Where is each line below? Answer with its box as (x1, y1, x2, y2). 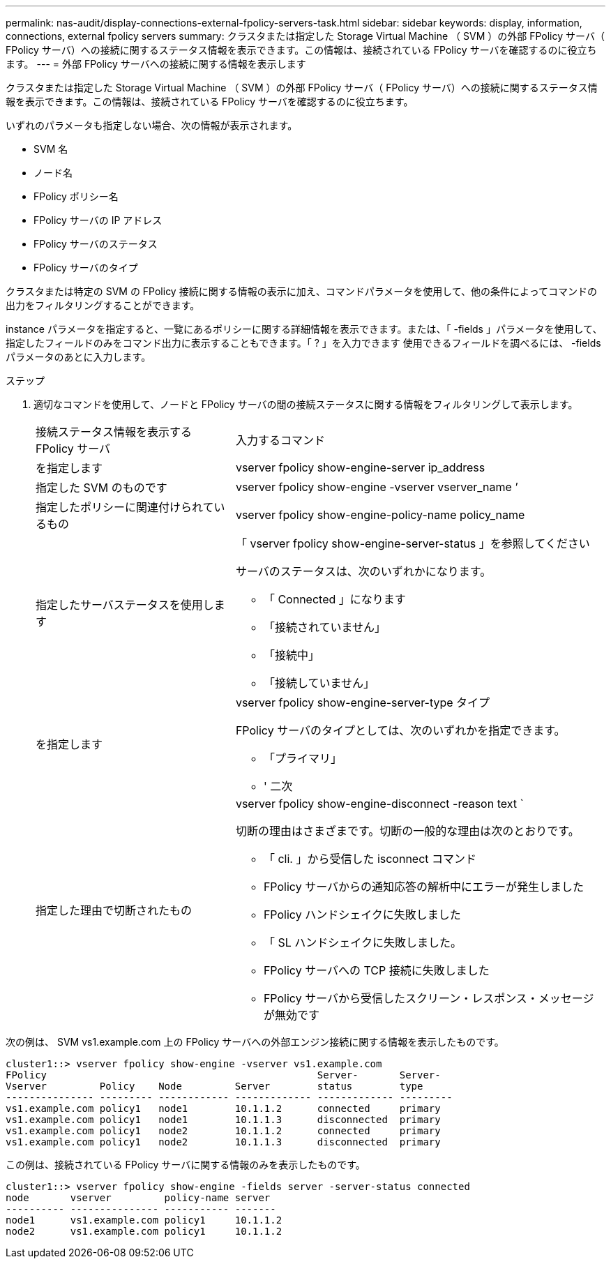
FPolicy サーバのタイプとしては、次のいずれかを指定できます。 (235, 723, 566, 737)
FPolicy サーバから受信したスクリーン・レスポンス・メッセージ (263, 991, 594, 1005)
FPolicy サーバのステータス (33, 238, 158, 250)
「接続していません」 (263, 676, 375, 690)
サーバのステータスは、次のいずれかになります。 (235, 564, 492, 578)
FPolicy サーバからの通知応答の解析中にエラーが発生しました (263, 880, 584, 894)
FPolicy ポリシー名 (33, 190, 119, 202)
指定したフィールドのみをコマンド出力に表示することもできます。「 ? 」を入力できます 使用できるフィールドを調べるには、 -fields (6, 337, 601, 349)
